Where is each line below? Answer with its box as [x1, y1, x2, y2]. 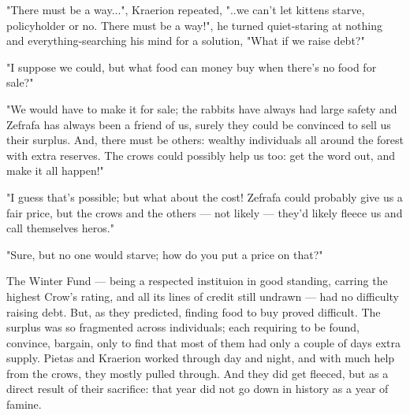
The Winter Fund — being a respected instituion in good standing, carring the [6, 272, 388, 289]
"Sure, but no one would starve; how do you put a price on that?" [6, 246, 323, 262]
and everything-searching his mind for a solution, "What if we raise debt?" [6, 32, 365, 49]
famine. [6, 396, 42, 413]
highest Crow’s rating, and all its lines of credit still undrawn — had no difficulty [6, 287, 399, 304]
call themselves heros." [6, 220, 114, 236]
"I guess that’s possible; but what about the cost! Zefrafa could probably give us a [6, 188, 403, 205]
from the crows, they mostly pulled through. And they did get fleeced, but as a [6, 365, 389, 381]
